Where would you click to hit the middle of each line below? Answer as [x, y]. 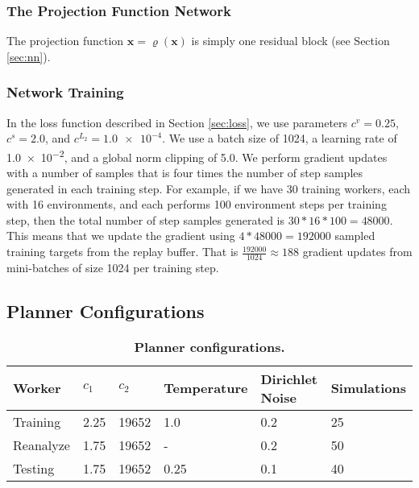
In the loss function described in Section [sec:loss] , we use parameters [177, 122]
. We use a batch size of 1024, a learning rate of [280, 138]
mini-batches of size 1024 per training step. [113, 267]
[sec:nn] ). [29, 56]
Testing [34, 468]
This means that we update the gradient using [121, 236]
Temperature [206, 388]
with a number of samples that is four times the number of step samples [185, 173]
